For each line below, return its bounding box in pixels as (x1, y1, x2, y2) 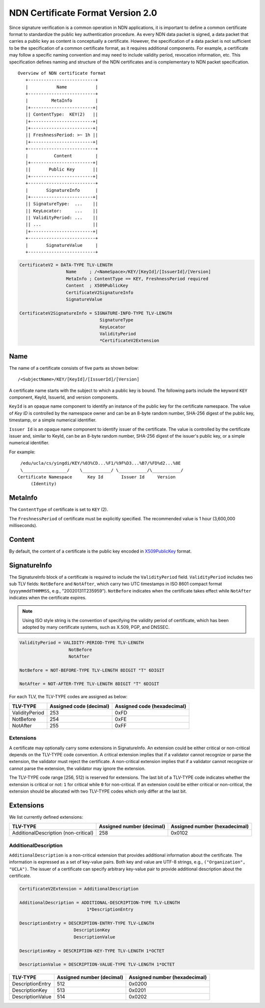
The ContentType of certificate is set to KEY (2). (9, 506, 108, 512)
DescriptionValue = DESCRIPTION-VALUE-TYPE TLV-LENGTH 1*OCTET (19, 962, 175, 967)
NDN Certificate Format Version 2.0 (9, 7, 157, 18)
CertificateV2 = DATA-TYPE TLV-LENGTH (19, 262, 113, 268)
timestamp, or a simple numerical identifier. (9, 417, 97, 423)
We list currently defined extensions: (9, 814, 83, 820)
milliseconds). (9, 522, 38, 528)
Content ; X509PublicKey (66, 283, 129, 289)
